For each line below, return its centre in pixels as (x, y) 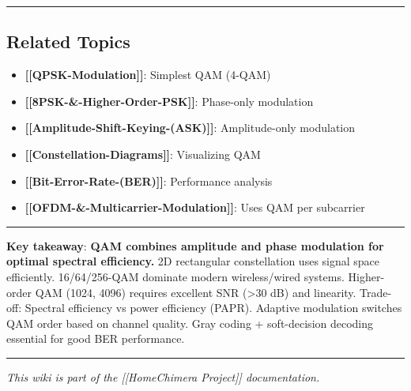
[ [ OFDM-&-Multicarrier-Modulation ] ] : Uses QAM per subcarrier (195, 207)
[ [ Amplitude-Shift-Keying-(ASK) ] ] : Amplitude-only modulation (190, 128)
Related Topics (68, 41)
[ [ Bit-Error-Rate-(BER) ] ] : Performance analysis (149, 180)
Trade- (376, 292)
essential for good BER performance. (96, 338)
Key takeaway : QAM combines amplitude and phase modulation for (195, 245)
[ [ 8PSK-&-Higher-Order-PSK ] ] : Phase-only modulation (169, 101)
